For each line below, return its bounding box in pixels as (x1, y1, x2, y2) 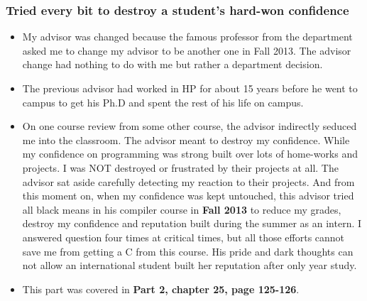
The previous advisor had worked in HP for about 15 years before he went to (22, 81, 358, 95)
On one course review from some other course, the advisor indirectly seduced (22, 119, 357, 133)
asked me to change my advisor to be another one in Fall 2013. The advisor (22, 43, 351, 58)
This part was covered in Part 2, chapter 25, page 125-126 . (22, 281, 300, 296)
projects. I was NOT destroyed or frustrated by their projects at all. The (22, 160, 339, 175)
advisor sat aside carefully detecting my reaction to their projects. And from (22, 174, 355, 189)
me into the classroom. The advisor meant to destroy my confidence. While (22, 132, 350, 147)
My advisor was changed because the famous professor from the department (22, 29, 353, 44)
